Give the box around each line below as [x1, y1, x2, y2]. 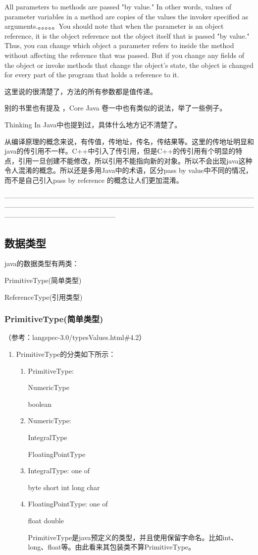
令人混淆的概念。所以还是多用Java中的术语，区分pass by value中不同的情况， [4, 165, 253, 175]
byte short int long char [28, 482, 100, 492]
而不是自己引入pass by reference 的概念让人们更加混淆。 [4, 174, 183, 185]
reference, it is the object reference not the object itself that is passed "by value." [4, 30, 250, 41]
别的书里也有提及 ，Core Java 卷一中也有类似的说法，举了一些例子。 [4, 103, 227, 113]
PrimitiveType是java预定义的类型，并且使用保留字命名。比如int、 [28, 532, 238, 542]
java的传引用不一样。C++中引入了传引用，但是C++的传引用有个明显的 [4, 146, 236, 156]
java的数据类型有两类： [4, 258, 79, 269]
